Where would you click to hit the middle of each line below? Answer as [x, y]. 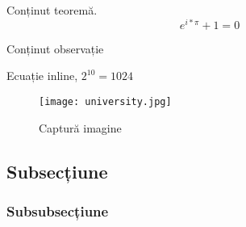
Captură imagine [80, 127]
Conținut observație [55, 48]
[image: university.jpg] [105, 101]
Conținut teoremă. [52, 10]
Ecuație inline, [42, 76]
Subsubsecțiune [58, 210]
